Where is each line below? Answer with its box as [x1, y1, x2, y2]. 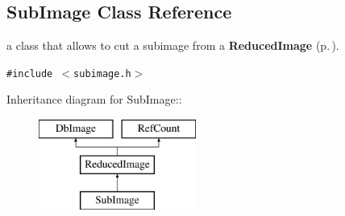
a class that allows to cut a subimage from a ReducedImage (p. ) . [6, 37, 339, 54]
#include [6, 67, 53, 79]
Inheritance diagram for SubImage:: [6, 91, 182, 108]
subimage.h [73, 67, 131, 79]
